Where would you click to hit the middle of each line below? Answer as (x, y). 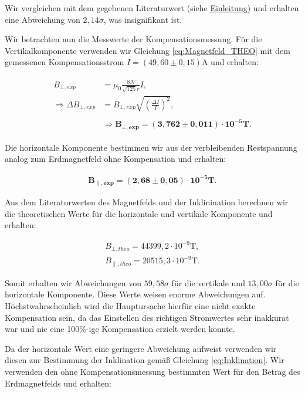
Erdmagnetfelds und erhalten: (58, 383)
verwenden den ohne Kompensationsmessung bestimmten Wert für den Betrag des (152, 371)
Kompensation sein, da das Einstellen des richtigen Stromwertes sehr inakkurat (147, 317)
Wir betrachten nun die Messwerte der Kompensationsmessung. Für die (133, 39)
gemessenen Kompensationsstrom (65, 62)
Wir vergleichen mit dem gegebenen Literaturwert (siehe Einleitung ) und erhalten (152, 8)
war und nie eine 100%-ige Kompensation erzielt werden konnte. (120, 329)
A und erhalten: (230, 62)
